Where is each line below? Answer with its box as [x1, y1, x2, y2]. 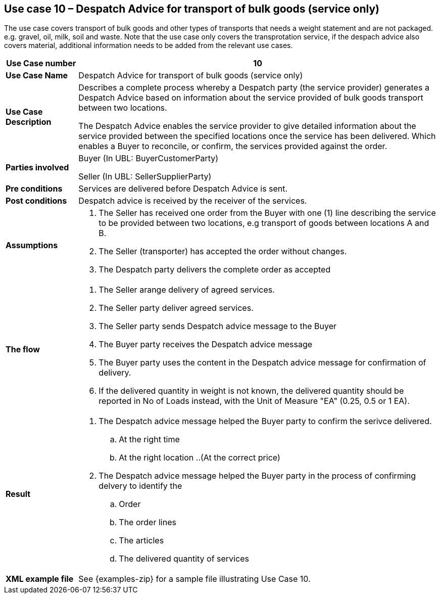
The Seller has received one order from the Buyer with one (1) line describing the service [99, 208, 436, 218]
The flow [6, 344, 40, 355]
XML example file [6, 574, 74, 584]
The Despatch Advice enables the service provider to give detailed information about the [78, 121, 416, 131]
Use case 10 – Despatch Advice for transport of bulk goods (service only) [4, 3, 380, 15]
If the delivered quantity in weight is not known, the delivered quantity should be [99, 386, 404, 396]
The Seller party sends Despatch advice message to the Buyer [99, 321, 337, 332]
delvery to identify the [99, 481, 182, 491]
